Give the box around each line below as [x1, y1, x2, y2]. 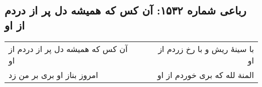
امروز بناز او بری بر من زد [9, 68, 99, 80]
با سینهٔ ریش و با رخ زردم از [158, 42, 254, 54]
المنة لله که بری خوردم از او [157, 68, 254, 80]
